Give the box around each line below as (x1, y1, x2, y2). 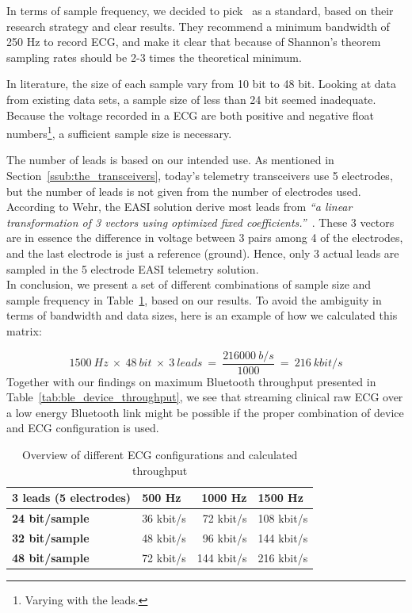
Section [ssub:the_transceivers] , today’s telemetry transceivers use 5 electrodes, (6, 167, 393, 183)
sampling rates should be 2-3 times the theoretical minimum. (6, 48, 302, 65)
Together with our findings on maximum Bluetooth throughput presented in (6, 373, 376, 389)
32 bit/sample (12, 529, 90, 546)
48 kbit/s (142, 529, 186, 546)
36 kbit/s (142, 510, 186, 526)
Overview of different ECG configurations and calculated (21, 446, 298, 462)
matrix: (6, 322, 42, 339)
